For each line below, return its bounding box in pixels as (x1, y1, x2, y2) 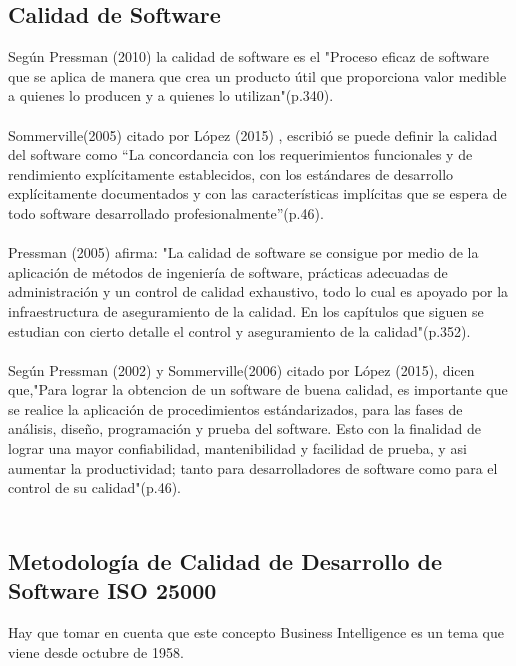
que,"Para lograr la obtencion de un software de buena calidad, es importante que (8, 379, 508, 400)
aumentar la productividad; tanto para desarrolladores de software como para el (8, 457, 498, 478)
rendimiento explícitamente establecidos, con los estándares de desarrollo (8, 163, 454, 184)
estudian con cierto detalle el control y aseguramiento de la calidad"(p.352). (8, 320, 471, 341)
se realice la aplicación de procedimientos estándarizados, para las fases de (8, 398, 463, 419)
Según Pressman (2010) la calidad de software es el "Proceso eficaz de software (8, 46, 489, 67)
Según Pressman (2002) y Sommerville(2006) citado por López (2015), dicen (8, 359, 475, 380)
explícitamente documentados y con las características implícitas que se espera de (8, 183, 507, 204)
